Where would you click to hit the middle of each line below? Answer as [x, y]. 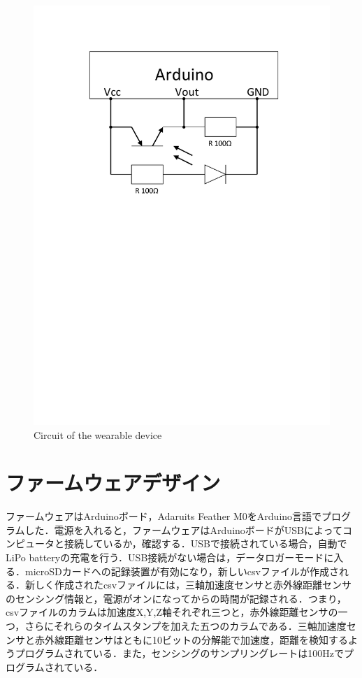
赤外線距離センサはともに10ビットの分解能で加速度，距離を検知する [191, 639]
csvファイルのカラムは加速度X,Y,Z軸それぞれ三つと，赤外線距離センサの [172, 612]
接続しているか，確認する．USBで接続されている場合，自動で [205, 543]
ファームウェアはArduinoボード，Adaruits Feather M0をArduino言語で [164, 516]
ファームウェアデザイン [113, 483]
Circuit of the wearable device [98, 434]
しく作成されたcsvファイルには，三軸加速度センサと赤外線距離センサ [193, 585]
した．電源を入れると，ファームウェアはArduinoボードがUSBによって [183, 529]
